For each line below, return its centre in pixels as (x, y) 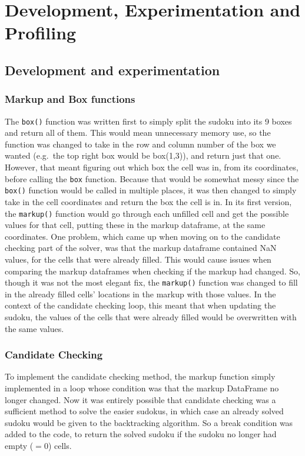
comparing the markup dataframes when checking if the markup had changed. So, (152, 271)
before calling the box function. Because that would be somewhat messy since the (152, 178)
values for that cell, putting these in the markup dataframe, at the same (135, 225)
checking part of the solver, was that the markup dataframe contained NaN (141, 248)
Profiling (41, 33)
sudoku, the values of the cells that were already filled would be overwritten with (151, 316)
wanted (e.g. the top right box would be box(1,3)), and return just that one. (143, 155)
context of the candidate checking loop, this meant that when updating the (140, 305)
